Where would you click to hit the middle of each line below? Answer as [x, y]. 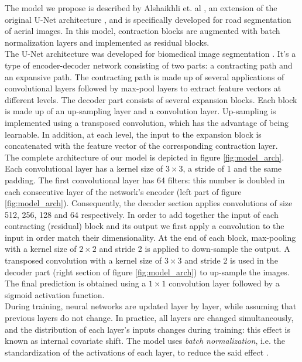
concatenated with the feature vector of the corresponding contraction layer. [141, 146]
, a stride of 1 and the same [232, 168]
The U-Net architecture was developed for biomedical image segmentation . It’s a [150, 54]
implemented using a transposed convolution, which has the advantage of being [147, 122]
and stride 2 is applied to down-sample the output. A [195, 249]
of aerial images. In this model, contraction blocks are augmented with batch [143, 31]
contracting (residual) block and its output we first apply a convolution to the [145, 226]
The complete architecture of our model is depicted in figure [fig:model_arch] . [145, 157]
